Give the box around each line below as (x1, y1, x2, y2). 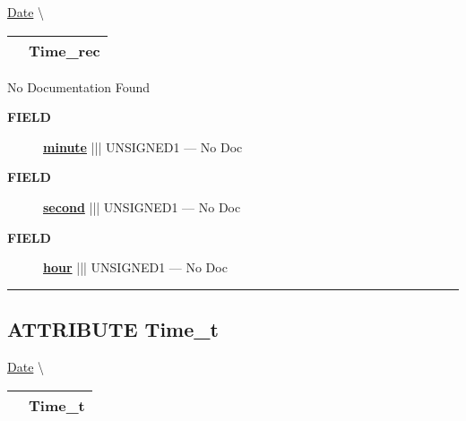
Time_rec (29, 39, 100, 61)
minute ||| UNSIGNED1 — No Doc (43, 137, 243, 156)
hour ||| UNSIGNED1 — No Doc (43, 258, 228, 277)
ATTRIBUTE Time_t (7, 315, 219, 343)
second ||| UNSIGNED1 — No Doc (43, 197, 241, 216)
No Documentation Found (7, 77, 151, 96)
